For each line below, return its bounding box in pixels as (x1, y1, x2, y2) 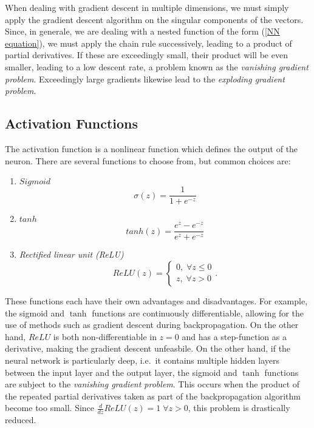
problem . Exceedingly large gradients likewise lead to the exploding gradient (5, 72, 285, 85)
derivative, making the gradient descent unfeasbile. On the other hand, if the (5, 342, 291, 355)
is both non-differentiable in (53, 330, 157, 343)
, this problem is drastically (188, 401, 290, 414)
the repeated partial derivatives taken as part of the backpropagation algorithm (5, 389, 301, 402)
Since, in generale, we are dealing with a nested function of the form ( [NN (5, 25, 280, 38)
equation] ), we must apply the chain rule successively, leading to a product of (5, 36, 292, 49)
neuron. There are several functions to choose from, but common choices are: (5, 154, 291, 167)
